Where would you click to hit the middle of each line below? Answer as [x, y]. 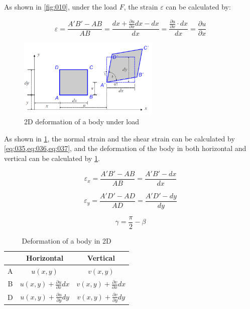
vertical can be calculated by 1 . [52, 158]
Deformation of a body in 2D [67, 240]
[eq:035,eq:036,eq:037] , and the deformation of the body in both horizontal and [125, 148]
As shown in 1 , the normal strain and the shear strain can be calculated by [119, 138]
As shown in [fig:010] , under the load [61, 7]
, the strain [141, 7]
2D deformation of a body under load [82, 122]
